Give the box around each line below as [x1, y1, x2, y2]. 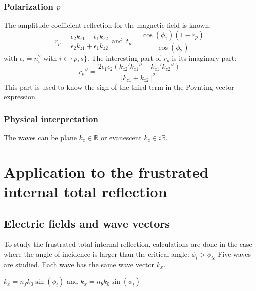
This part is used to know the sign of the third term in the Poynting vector [4, 81, 234, 92]
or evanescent [100, 132, 142, 142]
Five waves [218, 248, 251, 259]
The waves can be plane [4, 132, 77, 142]
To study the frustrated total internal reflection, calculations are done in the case [4, 239, 252, 249]
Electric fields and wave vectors [4, 215, 170, 231]
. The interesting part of [87, 52, 161, 63]
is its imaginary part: [172, 52, 237, 63]
